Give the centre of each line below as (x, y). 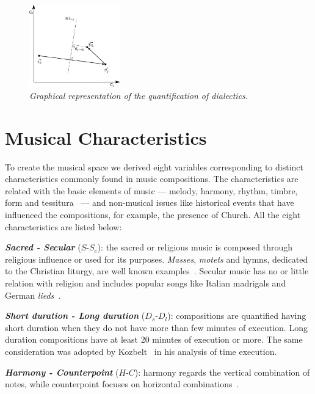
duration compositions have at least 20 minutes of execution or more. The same (154, 339)
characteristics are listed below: (63, 226)
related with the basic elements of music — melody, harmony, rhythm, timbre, (151, 190)
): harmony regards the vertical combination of (222, 372)
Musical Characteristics (106, 137)
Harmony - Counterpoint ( (62, 372)
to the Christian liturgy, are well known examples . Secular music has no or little (157, 271)
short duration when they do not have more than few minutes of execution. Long (156, 327)
